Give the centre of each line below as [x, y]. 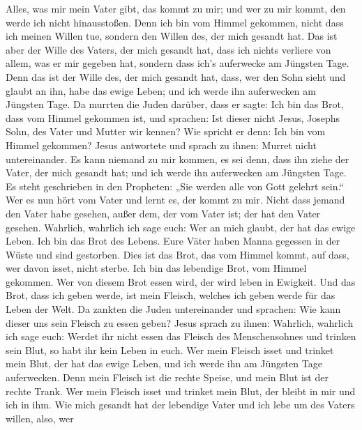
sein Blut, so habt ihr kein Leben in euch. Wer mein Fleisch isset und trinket [170, 350]
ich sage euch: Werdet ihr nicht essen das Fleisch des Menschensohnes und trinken [181, 336]
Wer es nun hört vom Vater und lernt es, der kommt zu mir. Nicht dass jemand [175, 200]
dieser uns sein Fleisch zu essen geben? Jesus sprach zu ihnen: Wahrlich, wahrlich [180, 322]
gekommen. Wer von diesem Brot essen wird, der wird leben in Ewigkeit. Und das [181, 281]
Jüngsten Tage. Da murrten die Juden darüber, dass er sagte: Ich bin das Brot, [175, 104]
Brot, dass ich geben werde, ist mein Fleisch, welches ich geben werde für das [171, 295]
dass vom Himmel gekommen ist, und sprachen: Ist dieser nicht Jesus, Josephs [173, 117]
